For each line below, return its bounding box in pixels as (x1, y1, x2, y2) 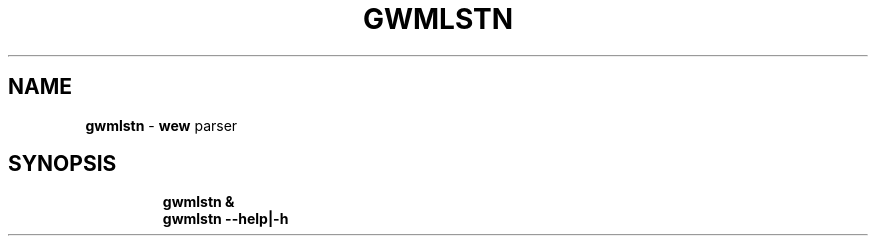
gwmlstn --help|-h (162, 210, 289, 228)
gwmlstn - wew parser (85, 116, 238, 134)
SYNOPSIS (8, 151, 117, 177)
